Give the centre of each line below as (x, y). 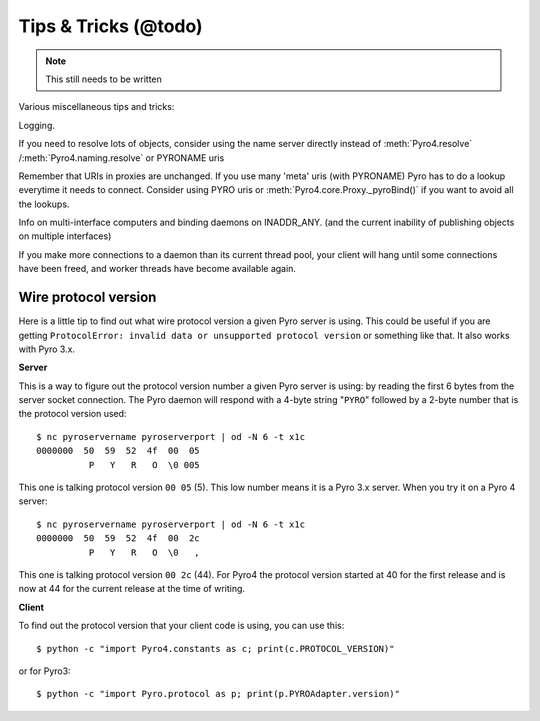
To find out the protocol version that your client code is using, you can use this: (181, 626)
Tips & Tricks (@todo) (111, 26)
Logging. (36, 125)
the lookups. (44, 204)
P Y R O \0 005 (144, 464)
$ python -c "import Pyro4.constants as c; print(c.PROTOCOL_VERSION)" (215, 648)
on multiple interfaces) (65, 236)
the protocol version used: (72, 414)
